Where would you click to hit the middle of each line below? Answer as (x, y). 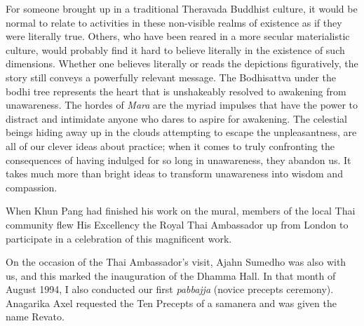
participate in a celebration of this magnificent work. (119, 238)
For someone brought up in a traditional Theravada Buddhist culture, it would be (182, 8)
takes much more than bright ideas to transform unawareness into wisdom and (174, 174)
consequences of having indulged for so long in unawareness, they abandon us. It (178, 159)
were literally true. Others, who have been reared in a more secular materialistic (178, 36)
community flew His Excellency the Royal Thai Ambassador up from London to (177, 224)
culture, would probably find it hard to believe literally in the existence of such (175, 49)
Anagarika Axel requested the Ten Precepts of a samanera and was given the (171, 303)
